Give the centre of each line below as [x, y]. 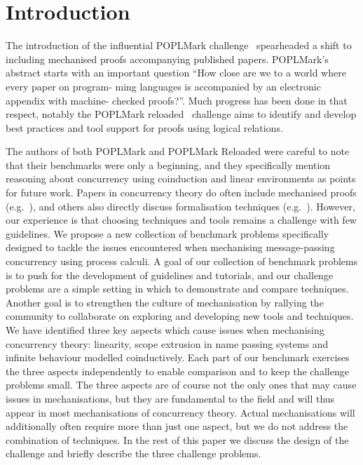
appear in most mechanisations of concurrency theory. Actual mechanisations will [180, 412]
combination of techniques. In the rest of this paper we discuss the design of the [177, 439]
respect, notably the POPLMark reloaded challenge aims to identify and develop [181, 114]
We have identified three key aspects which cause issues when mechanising [165, 330]
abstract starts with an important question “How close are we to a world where [176, 73]
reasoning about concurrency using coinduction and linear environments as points [181, 178]
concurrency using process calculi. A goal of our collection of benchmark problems [182, 261]
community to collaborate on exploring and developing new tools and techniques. [180, 316]
